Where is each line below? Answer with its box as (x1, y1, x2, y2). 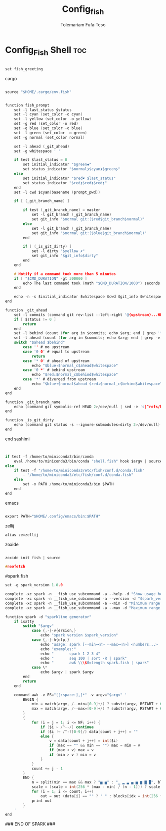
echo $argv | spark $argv (40, 670, 94, 675)
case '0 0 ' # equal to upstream (23, 349, 90, 354)
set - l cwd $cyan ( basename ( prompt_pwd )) (14, 190, 100, 195)
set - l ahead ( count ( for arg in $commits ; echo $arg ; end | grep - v (14, 335, 161, 340)
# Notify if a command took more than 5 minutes (14, 271, 116, 276)
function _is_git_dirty (5, 417, 54, 423)
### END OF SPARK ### (5, 821, 55, 827)
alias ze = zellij (5, 532, 39, 537)
